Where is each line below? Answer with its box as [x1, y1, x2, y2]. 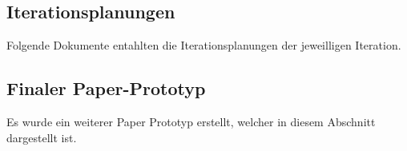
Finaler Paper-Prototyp [6, 76, 206, 101]
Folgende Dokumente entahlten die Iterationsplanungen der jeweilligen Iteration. [6, 37, 401, 54]
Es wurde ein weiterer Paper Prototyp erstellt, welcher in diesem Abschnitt [6, 113, 376, 129]
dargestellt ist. [6, 129, 77, 145]
